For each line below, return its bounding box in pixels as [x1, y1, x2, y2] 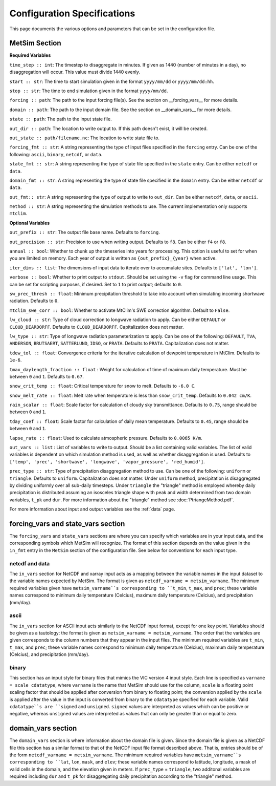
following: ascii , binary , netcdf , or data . [9, 151, 103, 157]
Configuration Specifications [9, 8, 135, 19]
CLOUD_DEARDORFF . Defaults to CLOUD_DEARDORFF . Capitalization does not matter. [9, 324, 184, 330]
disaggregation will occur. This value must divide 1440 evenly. [9, 69, 141, 75]
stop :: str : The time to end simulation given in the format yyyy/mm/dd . [9, 88, 168, 94]
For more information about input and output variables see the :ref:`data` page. [9, 506, 176, 512]
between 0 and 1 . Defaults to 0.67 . [9, 373, 84, 379]
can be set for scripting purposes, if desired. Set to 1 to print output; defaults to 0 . [9, 281, 182, 287]
